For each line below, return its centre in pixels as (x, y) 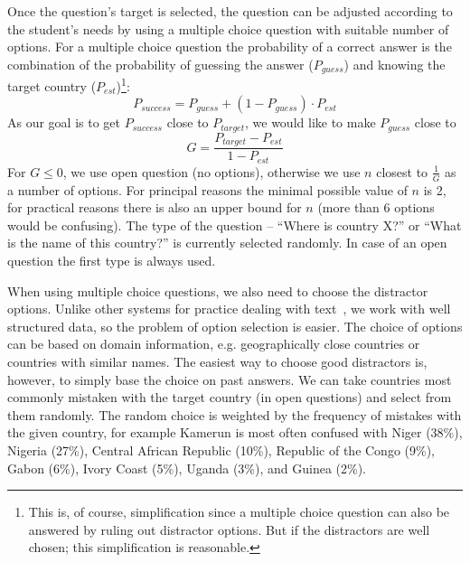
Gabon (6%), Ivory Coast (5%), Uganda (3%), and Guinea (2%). (187, 468)
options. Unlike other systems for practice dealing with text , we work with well (229, 309)
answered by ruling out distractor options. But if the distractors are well (229, 529)
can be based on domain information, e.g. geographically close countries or (214, 344)
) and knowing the (395, 64)
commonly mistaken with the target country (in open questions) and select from (230, 397)
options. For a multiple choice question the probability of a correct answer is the (230, 47)
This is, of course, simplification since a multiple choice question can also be (239, 512)
